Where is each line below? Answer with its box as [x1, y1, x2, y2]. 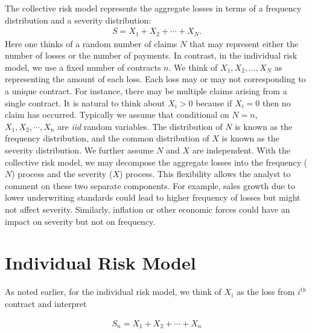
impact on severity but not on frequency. [5, 215, 156, 227]
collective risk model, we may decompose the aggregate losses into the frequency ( [5, 155, 308, 168]
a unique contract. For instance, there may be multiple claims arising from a [5, 85, 287, 97]
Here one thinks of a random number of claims [5, 37, 177, 50]
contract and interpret [5, 297, 87, 309]
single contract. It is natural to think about [5, 96, 165, 109]
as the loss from [237, 285, 295, 298]
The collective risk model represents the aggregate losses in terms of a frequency [5, 2, 302, 14]
